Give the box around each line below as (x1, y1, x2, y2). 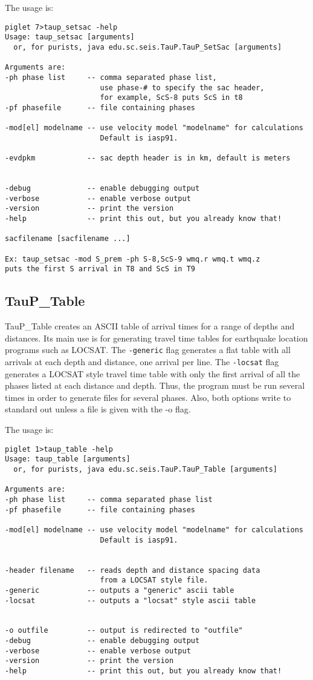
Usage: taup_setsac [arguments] (5, 33, 135, 42)
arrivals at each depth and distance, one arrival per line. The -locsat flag (5, 355, 279, 368)
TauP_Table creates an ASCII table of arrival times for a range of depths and (5, 320, 295, 332)
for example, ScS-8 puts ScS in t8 (100, 93, 243, 102)
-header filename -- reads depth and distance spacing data (5, 566, 260, 575)
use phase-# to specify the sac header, (100, 83, 265, 92)
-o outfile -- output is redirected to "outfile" (5, 626, 243, 635)
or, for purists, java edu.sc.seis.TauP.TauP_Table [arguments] (13, 464, 278, 474)
